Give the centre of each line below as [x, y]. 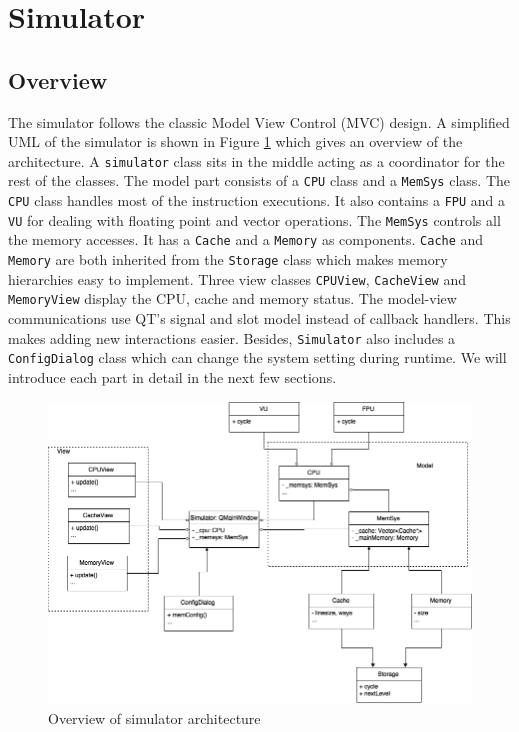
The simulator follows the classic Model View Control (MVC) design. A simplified [259, 121]
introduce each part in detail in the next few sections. [172, 376]
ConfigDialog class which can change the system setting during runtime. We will [257, 357]
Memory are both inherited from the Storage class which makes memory [228, 259]
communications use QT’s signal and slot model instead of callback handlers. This [259, 318]
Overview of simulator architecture [154, 717]
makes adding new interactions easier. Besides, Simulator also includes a [232, 337]
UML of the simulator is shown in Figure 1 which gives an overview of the [235, 141]
